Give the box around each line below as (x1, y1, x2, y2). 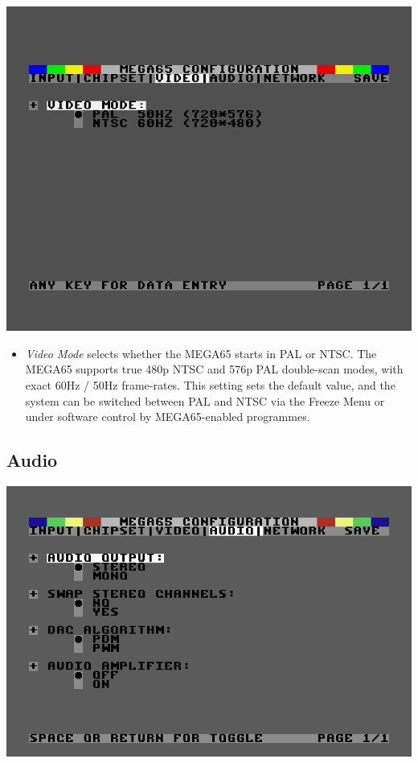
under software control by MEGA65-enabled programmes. (25, 408, 310, 425)
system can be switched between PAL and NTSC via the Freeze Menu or (25, 392, 385, 409)
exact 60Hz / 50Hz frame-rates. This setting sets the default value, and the (25, 376, 395, 393)
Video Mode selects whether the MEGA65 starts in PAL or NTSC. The (25, 344, 377, 361)
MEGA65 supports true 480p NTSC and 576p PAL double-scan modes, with (25, 361, 404, 377)
